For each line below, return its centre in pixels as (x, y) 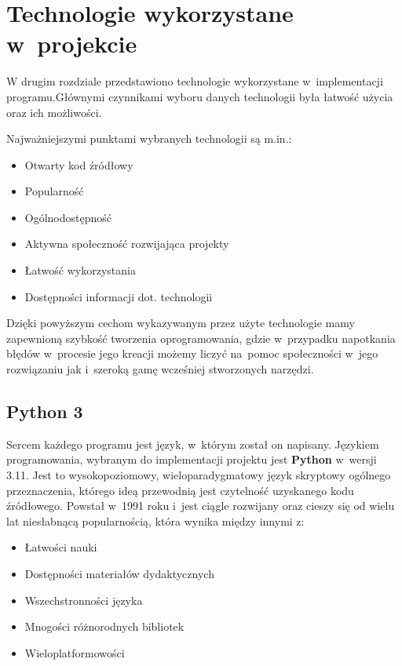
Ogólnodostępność (68, 217)
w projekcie (72, 44)
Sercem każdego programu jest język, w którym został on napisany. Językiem (193, 444)
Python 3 (45, 411)
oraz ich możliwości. (54, 112)
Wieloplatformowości (75, 652)
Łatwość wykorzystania (80, 270)
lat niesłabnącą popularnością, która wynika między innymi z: (155, 520)
